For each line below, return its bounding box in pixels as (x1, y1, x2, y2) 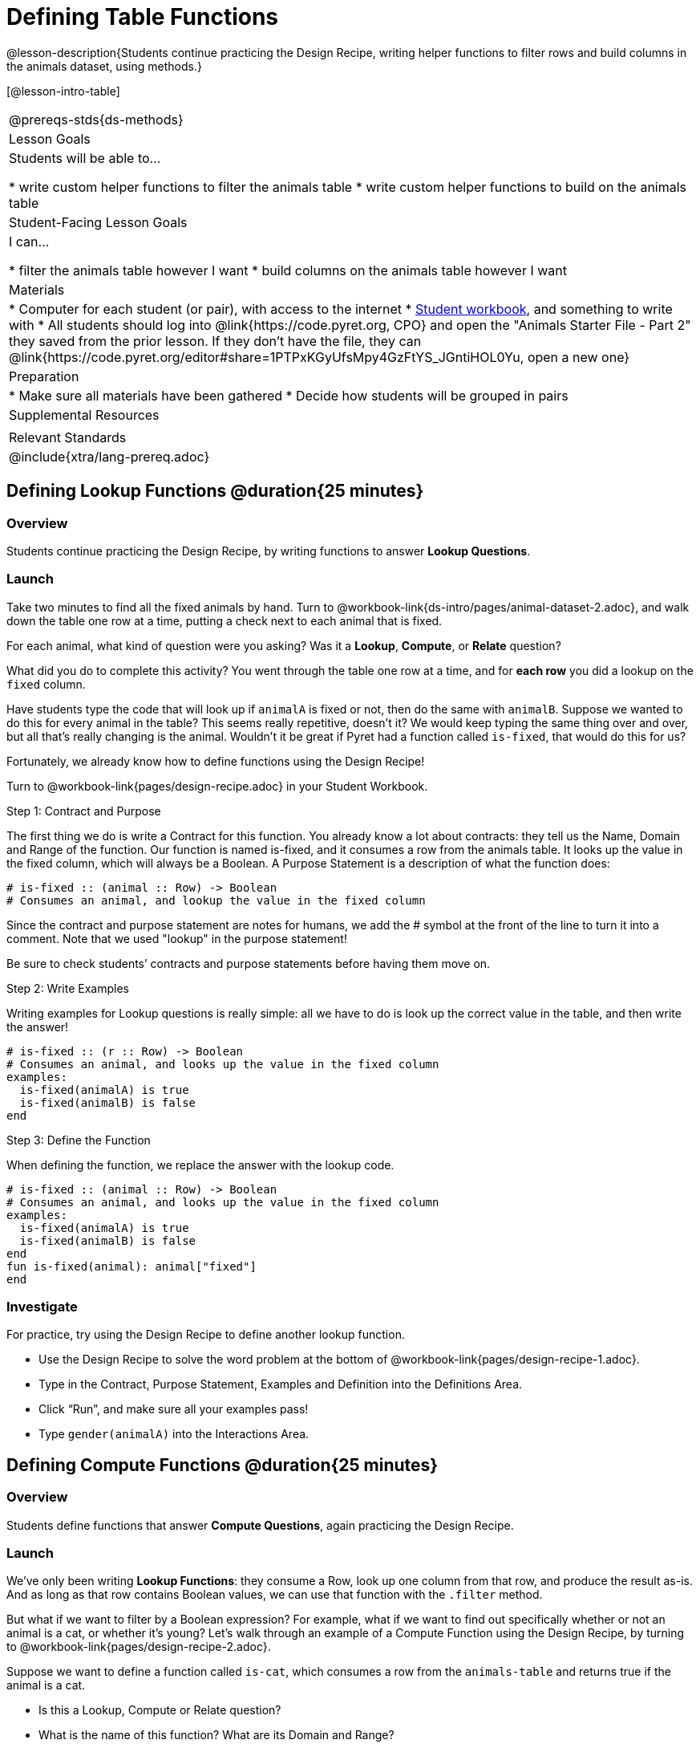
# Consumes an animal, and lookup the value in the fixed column (6, 893, 426, 907)
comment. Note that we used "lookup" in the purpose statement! (6, 931, 347, 945)
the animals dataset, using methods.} (6, 59, 202, 73)
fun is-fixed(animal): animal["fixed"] (6, 1259, 257, 1273)
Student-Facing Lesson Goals (9, 213, 188, 230)
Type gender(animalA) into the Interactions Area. (38, 1427, 310, 1441)
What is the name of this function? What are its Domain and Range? (38, 1728, 395, 1742)
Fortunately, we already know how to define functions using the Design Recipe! (6, 754, 425, 768)
